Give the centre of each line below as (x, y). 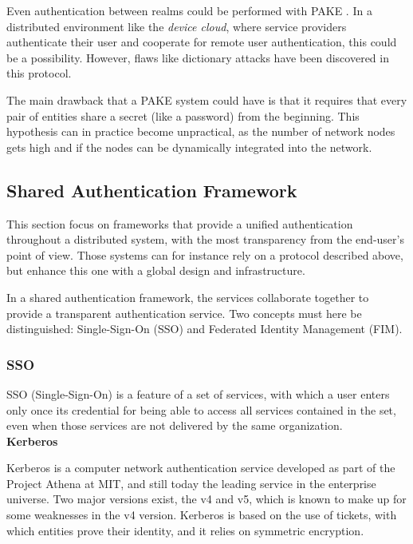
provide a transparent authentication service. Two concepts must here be (184, 313)
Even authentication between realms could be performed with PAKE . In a (189, 10)
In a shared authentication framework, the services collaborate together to (188, 297)
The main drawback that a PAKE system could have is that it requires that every (207, 99)
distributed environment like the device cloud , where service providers (177, 26)
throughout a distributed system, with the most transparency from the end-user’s (205, 239)
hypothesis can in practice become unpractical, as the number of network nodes (201, 131)
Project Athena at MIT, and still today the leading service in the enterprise (191, 483)
